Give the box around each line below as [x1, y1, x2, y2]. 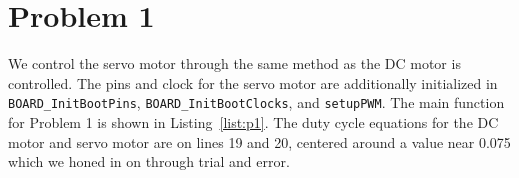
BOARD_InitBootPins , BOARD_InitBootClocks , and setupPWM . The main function [8, 92, 505, 113]
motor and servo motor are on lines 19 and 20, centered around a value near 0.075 [8, 131, 511, 152]
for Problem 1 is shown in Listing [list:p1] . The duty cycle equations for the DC [8, 111, 499, 132]
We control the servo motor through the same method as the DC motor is [8, 53, 461, 74]
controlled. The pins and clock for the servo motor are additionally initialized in [8, 72, 498, 93]
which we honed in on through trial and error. [8, 151, 290, 172]
